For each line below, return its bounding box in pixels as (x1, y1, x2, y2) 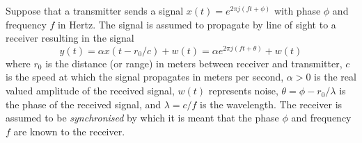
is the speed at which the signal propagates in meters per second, (6, 69, 284, 84)
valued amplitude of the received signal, (6, 83, 175, 98)
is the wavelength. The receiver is (200, 96, 343, 111)
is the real (314, 69, 356, 84)
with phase (274, 3, 321, 17)
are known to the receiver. (13, 124, 125, 138)
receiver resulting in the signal (6, 31, 134, 45)
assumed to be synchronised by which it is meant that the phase (6, 110, 279, 125)
